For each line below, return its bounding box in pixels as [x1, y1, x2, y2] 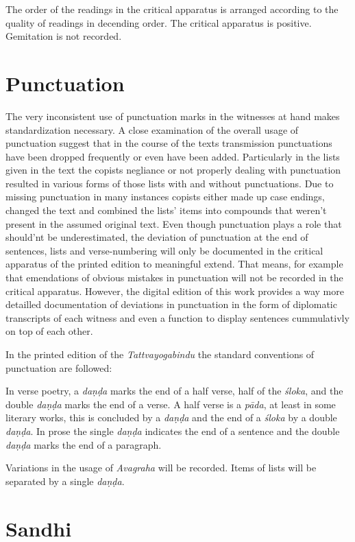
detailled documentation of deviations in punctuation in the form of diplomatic [5, 297, 337, 311]
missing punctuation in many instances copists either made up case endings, [5, 189, 325, 204]
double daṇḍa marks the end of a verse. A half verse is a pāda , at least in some [5, 397, 336, 411]
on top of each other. [5, 324, 93, 338]
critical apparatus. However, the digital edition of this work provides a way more [5, 283, 344, 298]
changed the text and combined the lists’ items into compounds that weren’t [5, 203, 327, 217]
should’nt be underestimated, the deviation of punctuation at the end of [5, 230, 308, 244]
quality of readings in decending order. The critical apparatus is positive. [5, 15, 312, 30]
